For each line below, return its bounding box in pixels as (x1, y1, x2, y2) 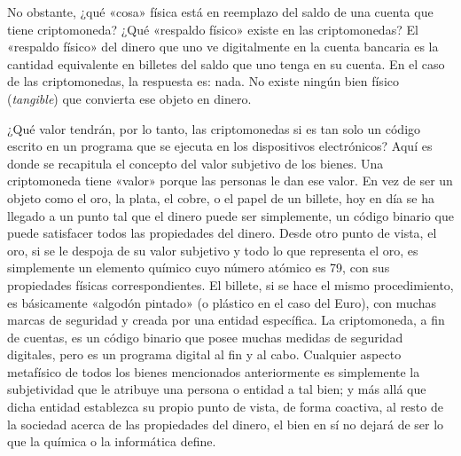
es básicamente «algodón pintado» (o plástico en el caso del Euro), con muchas (7, 293, 436, 311)
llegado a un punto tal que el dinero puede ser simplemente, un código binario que (7, 206, 454, 224)
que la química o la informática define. (7, 432, 216, 451)
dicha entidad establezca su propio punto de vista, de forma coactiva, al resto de (7, 397, 443, 416)
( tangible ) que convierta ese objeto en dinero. (7, 89, 252, 107)
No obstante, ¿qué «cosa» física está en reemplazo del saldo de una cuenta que (7, 3, 434, 20)
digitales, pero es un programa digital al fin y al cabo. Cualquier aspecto (7, 345, 402, 364)
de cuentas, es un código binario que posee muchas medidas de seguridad (7, 327, 403, 346)
